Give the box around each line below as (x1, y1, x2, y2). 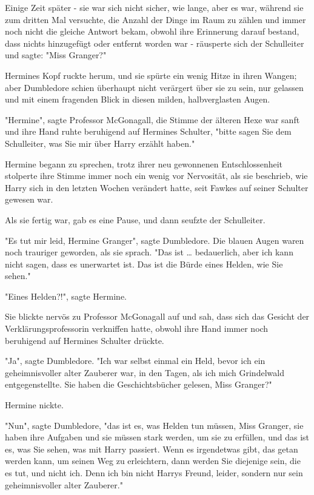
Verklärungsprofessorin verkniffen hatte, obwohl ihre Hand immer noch (5, 322, 269, 335)
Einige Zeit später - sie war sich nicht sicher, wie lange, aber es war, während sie (5, 1, 304, 13)
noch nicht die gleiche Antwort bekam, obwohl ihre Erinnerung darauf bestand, (5, 25, 299, 38)
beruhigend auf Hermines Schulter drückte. (5, 334, 164, 346)
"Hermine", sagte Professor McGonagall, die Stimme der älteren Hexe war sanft (5, 113, 300, 126)
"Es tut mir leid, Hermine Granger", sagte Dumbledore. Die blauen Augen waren (5, 234, 304, 246)
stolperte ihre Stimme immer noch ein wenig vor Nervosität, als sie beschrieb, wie (5, 169, 308, 182)
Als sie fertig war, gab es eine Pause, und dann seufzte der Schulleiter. (5, 213, 266, 226)
